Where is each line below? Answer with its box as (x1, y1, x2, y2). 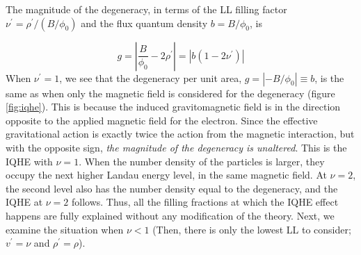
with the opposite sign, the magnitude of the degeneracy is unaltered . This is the (6, 140, 347, 154)
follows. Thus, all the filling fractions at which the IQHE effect (71, 195, 339, 209)
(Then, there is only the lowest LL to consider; (152, 222, 351, 236)
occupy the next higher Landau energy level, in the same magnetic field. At (6, 167, 327, 182)
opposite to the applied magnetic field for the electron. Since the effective (6, 113, 318, 127)
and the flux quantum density (81, 15, 208, 30)
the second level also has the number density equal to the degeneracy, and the (6, 181, 338, 195)
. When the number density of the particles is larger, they (79, 154, 325, 168)
